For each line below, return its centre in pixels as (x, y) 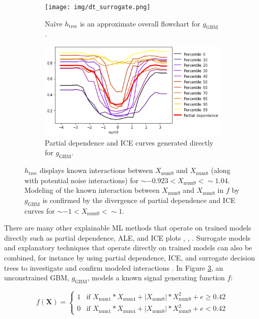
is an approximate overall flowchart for (140, 23)
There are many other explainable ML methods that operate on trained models (128, 228)
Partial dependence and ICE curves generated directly (129, 142)
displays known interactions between (96, 170)
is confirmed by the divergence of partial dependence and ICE (139, 200)
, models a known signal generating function (156, 278)
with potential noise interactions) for (82, 180)
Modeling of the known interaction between (92, 190)
